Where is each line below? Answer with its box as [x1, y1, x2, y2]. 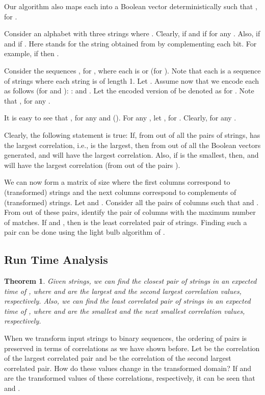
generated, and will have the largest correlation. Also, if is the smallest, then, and [4, 150, 259, 160]
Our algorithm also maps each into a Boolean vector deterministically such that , [4, 1, 257, 11]
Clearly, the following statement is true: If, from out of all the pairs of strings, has [4, 129, 260, 140]
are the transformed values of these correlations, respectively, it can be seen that [4, 373, 255, 383]
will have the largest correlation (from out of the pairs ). [4, 159, 180, 170]
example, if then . [4, 48, 59, 59]
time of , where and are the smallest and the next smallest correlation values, [4, 305, 245, 316]
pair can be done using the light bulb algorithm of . [4, 227, 165, 237]
